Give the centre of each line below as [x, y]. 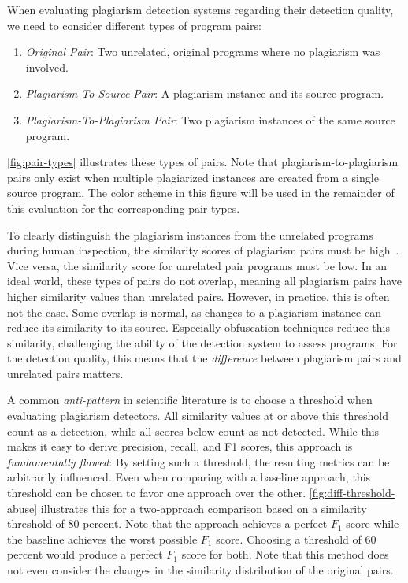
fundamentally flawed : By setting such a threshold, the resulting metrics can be [198, 461]
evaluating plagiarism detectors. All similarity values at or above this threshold [198, 416]
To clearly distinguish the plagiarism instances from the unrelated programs [190, 234]
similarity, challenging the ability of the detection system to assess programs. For [202, 342]
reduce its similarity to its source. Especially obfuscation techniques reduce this [198, 327]
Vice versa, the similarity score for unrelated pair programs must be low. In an [197, 265]
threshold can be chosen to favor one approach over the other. [157, 493]
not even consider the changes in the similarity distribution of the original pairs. [200, 570]
